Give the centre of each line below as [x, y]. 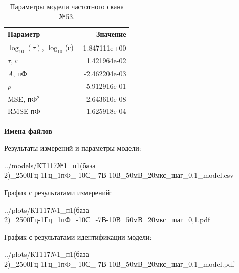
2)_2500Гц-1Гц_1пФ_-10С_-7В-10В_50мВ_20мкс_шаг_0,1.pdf [107, 220]
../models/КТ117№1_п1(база [50, 165]
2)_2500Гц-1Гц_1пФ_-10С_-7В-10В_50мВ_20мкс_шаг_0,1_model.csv [119, 175]
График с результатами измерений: [58, 192]
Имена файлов [28, 131]
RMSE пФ [24, 111]
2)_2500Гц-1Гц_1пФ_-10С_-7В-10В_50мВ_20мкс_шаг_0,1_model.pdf [119, 264]
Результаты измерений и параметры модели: [73, 148]
